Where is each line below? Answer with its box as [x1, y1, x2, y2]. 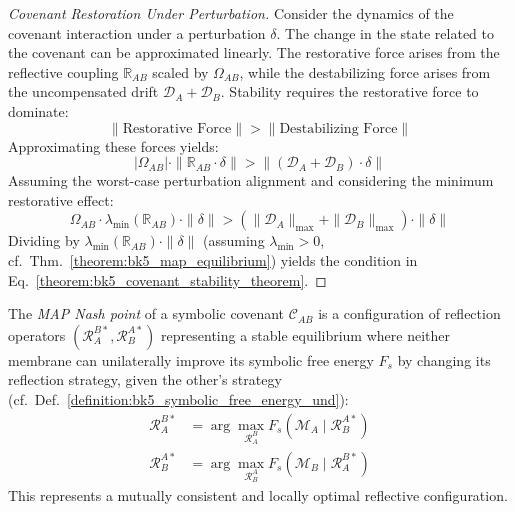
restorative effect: [8, 189, 114, 210]
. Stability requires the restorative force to [220, 81, 479, 102]
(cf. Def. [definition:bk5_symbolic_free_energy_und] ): [8, 388, 349, 409]
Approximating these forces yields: [8, 135, 219, 156]
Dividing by [8, 230, 80, 251]
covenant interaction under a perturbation [8, 22, 266, 43]
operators [8, 324, 66, 345]
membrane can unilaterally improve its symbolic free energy [8, 349, 374, 370]
